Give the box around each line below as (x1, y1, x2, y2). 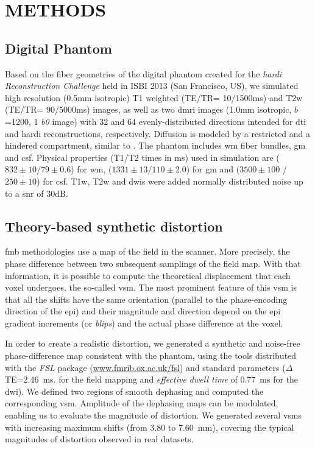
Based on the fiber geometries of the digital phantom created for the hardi (5, 67, 282, 80)
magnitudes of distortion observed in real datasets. (5, 433, 194, 445)
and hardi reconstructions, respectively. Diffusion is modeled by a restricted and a (5, 127, 311, 140)
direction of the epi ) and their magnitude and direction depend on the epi (5, 305, 281, 317)
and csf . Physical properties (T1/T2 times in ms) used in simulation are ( (5, 150, 280, 163)
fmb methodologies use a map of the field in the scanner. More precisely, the (5, 245, 290, 258)
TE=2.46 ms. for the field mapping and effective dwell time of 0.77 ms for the (5, 373, 299, 386)
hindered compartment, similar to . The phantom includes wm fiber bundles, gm (5, 139, 306, 152)
